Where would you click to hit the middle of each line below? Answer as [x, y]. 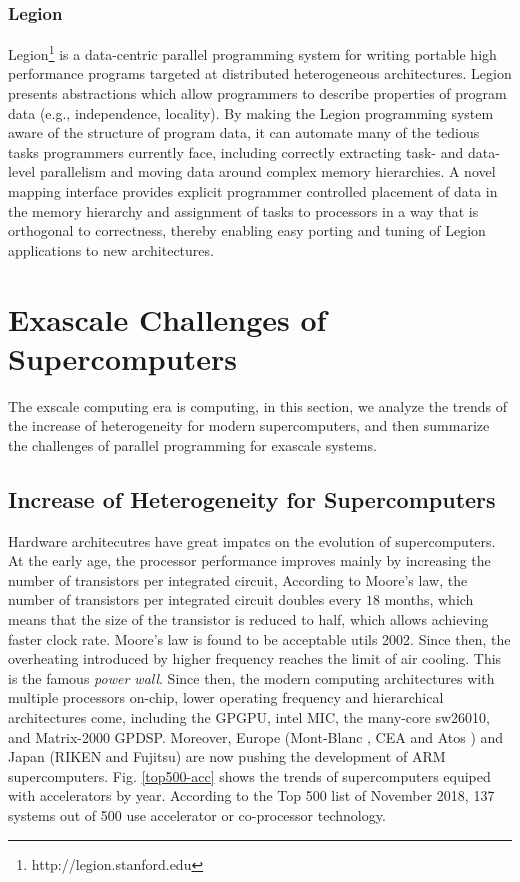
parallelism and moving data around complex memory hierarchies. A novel [267, 171]
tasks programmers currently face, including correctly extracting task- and [236, 151]
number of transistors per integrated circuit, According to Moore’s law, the [238, 579]
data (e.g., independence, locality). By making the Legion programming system [251, 112]
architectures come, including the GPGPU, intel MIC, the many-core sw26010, [249, 717]
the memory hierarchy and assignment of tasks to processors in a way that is [243, 210]
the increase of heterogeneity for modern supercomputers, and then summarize [249, 425]
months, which [429, 599]
